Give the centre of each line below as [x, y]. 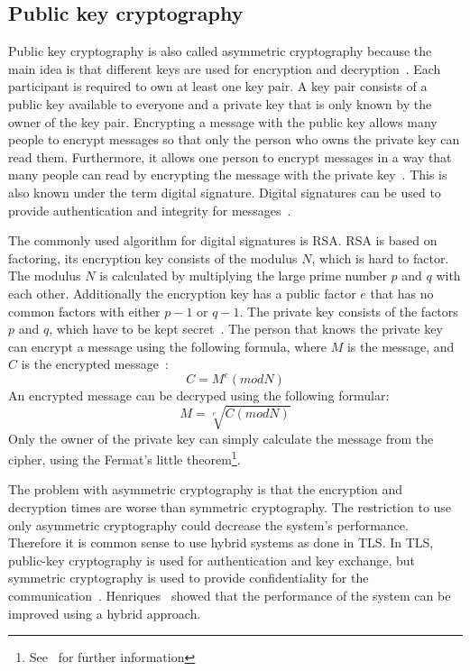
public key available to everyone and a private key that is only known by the [220, 103]
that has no [402, 293]
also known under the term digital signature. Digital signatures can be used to [225, 192]
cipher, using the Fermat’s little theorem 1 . [124, 458]
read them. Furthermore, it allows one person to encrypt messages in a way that [230, 156]
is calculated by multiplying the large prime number [243, 276]
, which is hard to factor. [380, 257]
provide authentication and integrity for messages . [150, 210]
